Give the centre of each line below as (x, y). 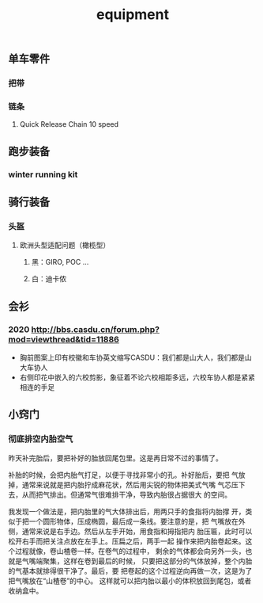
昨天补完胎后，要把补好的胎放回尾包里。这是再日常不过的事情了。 (115, 458)
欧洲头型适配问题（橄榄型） (65, 245)
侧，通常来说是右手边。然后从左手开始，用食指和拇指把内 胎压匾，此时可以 (130, 531)
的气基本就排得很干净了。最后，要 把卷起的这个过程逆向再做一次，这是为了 (130, 571)
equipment (133, 15)
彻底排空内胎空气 (41, 439)
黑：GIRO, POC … (60, 262)
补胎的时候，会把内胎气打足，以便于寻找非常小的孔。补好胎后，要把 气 (123, 475)
